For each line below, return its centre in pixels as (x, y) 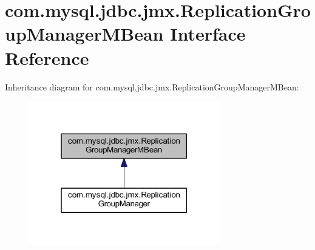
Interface (208, 34)
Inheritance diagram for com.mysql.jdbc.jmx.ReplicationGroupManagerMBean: (152, 86)
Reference (47, 57)
